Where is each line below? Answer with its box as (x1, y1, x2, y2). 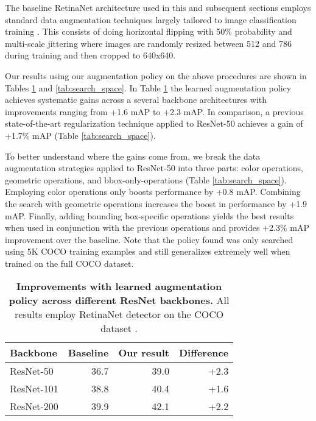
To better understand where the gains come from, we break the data (5, 149, 261, 162)
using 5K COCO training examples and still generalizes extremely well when (5, 245, 290, 258)
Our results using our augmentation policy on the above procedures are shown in (5, 69, 307, 82)
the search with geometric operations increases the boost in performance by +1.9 (5, 197, 307, 210)
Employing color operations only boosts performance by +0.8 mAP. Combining (5, 185, 301, 198)
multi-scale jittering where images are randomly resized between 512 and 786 (5, 37, 292, 49)
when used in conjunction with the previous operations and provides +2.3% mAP (5, 221, 309, 234)
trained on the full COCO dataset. (5, 256, 134, 269)
